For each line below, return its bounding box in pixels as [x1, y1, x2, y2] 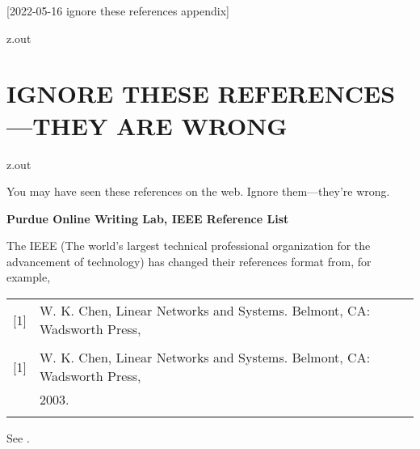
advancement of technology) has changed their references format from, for [6, 252, 372, 269]
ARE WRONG [116, 108, 288, 142]
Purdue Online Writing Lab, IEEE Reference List [6, 210, 289, 227]
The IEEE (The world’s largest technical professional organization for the [6, 237, 371, 254]
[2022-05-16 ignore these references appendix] [6, 2, 229, 19]
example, [6, 269, 51, 286]
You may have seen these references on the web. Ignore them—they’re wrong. [6, 183, 390, 200]
